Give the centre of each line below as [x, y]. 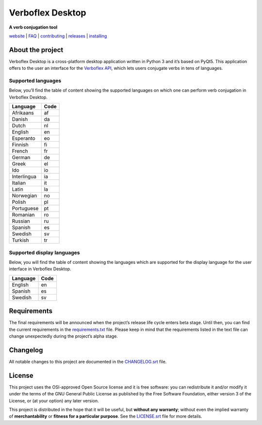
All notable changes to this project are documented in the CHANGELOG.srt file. [88, 361]
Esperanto [24, 138]
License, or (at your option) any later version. [54, 401]
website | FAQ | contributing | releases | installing [58, 36]
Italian [19, 183]
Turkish [20, 240]
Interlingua [24, 177]
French [20, 151]
